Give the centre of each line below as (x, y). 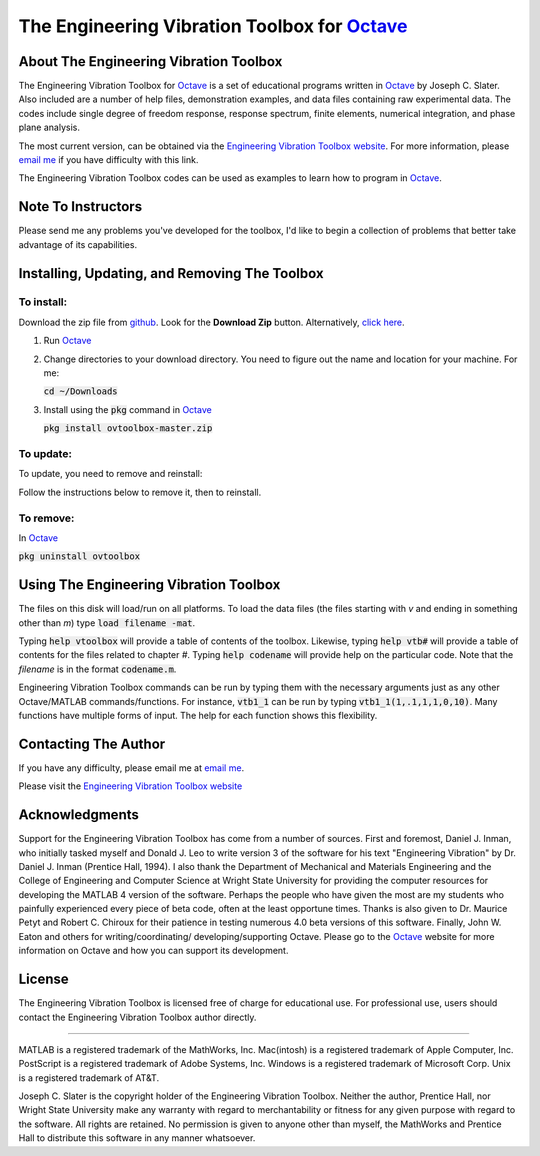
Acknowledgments (79, 815)
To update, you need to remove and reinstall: (110, 474)
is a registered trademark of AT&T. (89, 1077)
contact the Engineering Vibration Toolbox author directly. (137, 1017)
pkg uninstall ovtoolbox (79, 556)
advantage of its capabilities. (78, 244)
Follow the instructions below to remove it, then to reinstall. (140, 492)
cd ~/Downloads (81, 391)
